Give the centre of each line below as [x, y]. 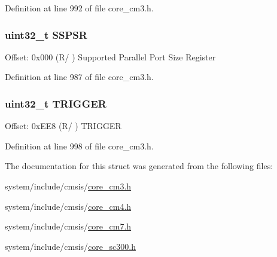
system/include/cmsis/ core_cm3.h [68, 186]
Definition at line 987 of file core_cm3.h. [79, 77]
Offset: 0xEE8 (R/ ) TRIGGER [63, 126]
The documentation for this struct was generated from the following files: [139, 166]
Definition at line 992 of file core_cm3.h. [79, 8]
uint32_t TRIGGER [56, 103]
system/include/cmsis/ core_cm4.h [68, 206]
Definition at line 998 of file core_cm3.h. [79, 146]
